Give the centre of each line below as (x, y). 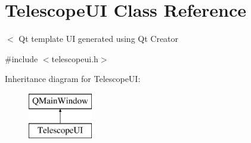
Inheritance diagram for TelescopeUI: (73, 79)
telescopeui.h (75, 58)
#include (21, 58)
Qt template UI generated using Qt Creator (99, 39)
